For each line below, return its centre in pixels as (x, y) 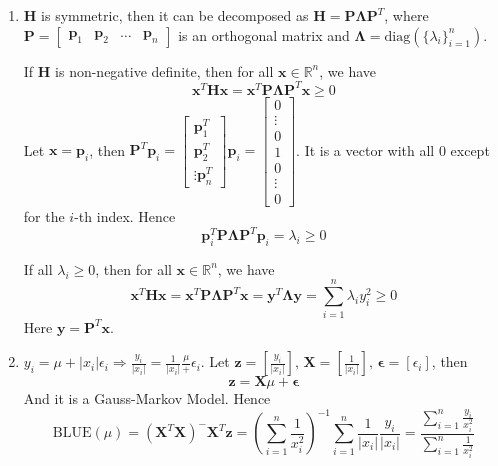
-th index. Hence (125, 215)
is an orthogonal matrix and (264, 34)
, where (406, 15)
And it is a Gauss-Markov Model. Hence (147, 398)
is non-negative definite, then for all (164, 70)
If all (38, 268)
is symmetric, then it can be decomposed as (175, 15)
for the (44, 215)
